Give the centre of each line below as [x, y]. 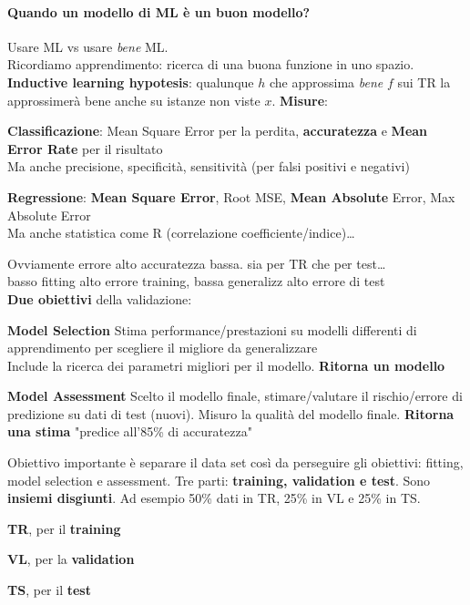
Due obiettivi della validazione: [100, 298]
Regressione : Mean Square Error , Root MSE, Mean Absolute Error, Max [231, 196]
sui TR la [424, 82]
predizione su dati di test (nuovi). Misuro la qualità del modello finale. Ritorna [231, 413]
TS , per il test [49, 590]
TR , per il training [64, 528]
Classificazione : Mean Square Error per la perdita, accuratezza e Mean [218, 131]
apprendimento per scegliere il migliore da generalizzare [163, 348]
